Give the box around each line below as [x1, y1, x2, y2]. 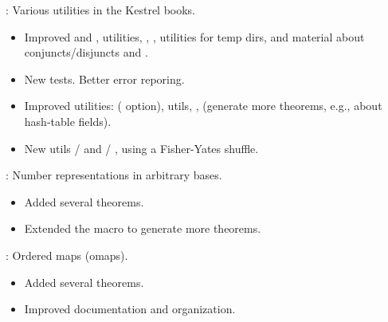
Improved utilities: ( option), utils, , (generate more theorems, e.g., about [24, 97, 382, 114]
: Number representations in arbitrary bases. [6, 167, 222, 183]
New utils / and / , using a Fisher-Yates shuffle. [24, 139, 259, 156]
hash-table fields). [24, 112, 112, 129]
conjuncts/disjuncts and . [24, 44, 148, 61]
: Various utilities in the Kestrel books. [6, 2, 196, 18]
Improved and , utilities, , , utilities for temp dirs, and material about [24, 28, 365, 45]
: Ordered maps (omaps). [6, 246, 128, 263]
